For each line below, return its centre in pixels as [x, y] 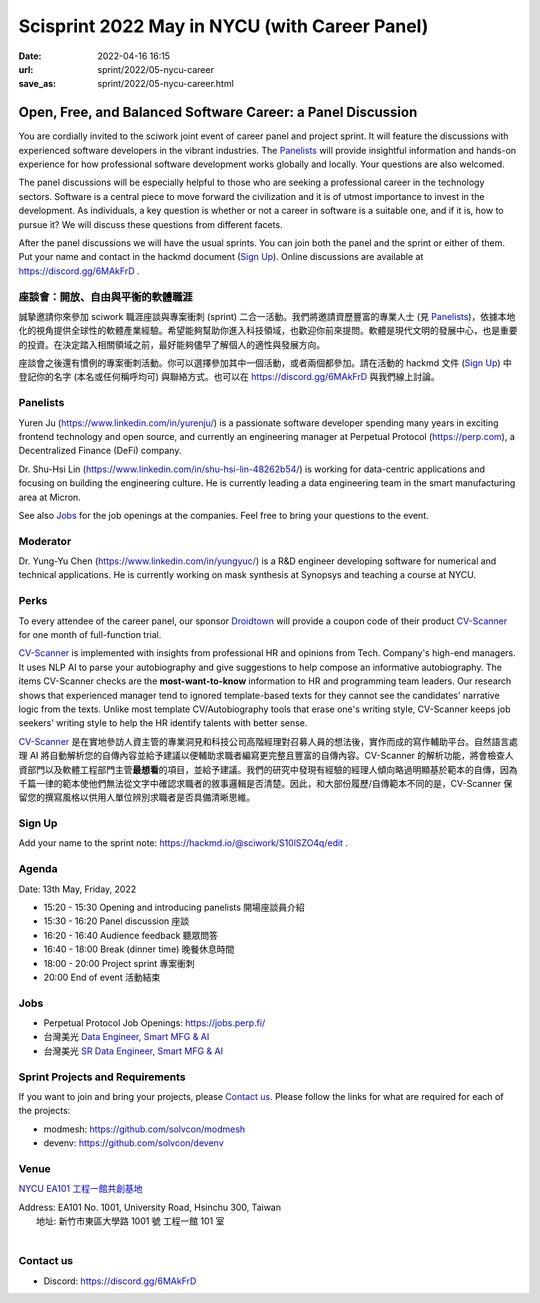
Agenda [38, 869]
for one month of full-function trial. [90, 634]
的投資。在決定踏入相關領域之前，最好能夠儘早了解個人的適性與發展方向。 [171, 344]
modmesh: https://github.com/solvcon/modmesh [144, 1129]
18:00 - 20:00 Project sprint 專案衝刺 [119, 963]
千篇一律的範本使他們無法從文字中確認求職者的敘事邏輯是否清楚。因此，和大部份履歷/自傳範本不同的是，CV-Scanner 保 [265, 783]
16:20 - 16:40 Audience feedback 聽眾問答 [131, 935]
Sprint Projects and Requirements [102, 1077]
